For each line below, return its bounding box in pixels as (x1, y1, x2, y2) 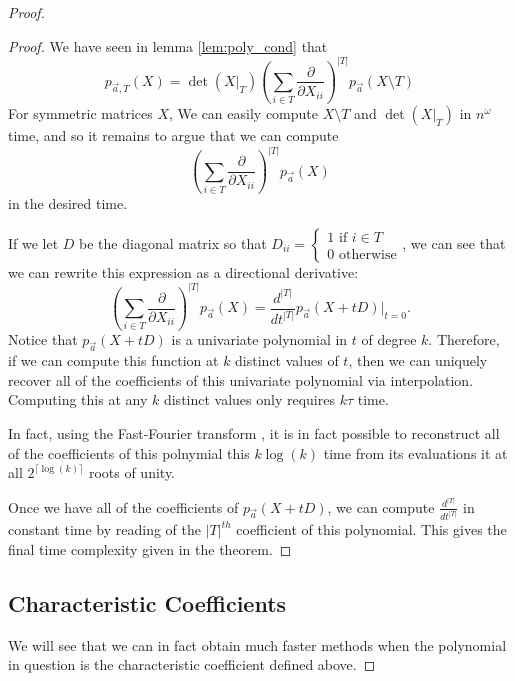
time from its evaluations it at (323, 442, 508, 463)
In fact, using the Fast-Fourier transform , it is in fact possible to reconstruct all (8, 423, 500, 444)
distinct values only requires (163, 389, 335, 410)
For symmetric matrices (8, 103, 153, 124)
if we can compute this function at (8, 350, 219, 371)
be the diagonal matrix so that (79, 232, 267, 253)
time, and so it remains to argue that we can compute (8, 125, 339, 146)
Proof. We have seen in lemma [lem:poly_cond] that (8, 35, 328, 56)
